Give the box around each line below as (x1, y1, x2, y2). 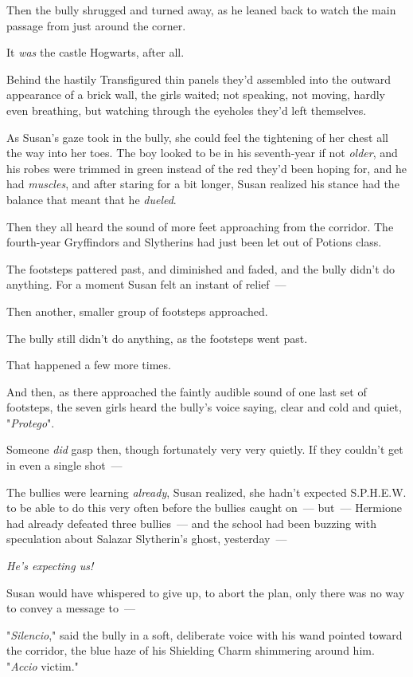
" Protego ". (6, 414, 55, 431)
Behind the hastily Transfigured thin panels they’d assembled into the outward (6, 70, 391, 87)
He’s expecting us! (6, 557, 94, 574)
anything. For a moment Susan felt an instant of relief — (6, 276, 286, 293)
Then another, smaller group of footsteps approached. (6, 302, 268, 319)
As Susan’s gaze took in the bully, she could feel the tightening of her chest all (6, 128, 388, 145)
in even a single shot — (6, 457, 123, 474)
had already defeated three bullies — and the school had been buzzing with (6, 514, 376, 531)
